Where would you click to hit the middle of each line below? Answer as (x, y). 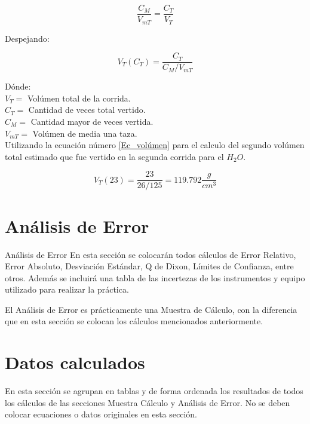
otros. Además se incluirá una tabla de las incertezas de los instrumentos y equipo (155, 277)
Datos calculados (75, 362)
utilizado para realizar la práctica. (67, 289)
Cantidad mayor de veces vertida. (92, 121)
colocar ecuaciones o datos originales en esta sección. (101, 414)
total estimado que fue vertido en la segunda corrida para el (114, 156)
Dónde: (18, 86)
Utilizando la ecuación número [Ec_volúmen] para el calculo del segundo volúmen (155, 145)
